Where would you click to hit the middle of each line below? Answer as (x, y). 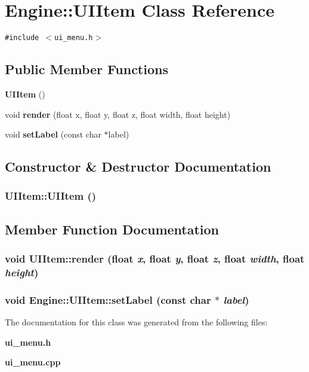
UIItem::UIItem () (51, 196)
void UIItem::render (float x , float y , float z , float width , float (155, 259)
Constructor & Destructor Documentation (138, 167)
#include (22, 38)
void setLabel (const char (53, 134)
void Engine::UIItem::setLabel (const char (108, 299)
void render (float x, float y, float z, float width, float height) (118, 114)
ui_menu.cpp (33, 362)
